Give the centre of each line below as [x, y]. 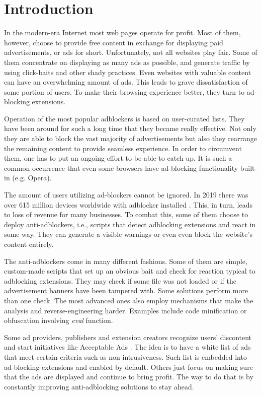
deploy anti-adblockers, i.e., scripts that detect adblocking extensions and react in [130, 224]
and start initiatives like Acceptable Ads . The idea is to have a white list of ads [127, 347]
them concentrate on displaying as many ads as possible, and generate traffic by [127, 62]
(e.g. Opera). [32, 178]
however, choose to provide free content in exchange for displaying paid [114, 42]
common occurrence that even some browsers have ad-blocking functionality [121, 168]
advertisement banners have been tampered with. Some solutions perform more [126, 290]
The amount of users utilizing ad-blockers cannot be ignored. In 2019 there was [126, 195]
